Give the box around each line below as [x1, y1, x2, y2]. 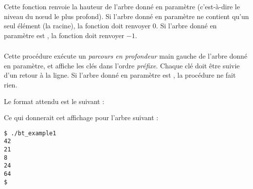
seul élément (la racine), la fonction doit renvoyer [4, 21, 151, 31]
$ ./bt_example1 [4, 129, 56, 137]
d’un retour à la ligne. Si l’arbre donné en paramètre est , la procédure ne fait [4, 70, 236, 80]
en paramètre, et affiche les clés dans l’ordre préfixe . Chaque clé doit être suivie [4, 60, 240, 70]
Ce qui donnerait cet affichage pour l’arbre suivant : [4, 112, 159, 123]
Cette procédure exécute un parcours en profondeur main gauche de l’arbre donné [4, 51, 248, 61]
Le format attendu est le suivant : [4, 96, 105, 106]
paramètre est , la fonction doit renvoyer [4, 30, 125, 40]
